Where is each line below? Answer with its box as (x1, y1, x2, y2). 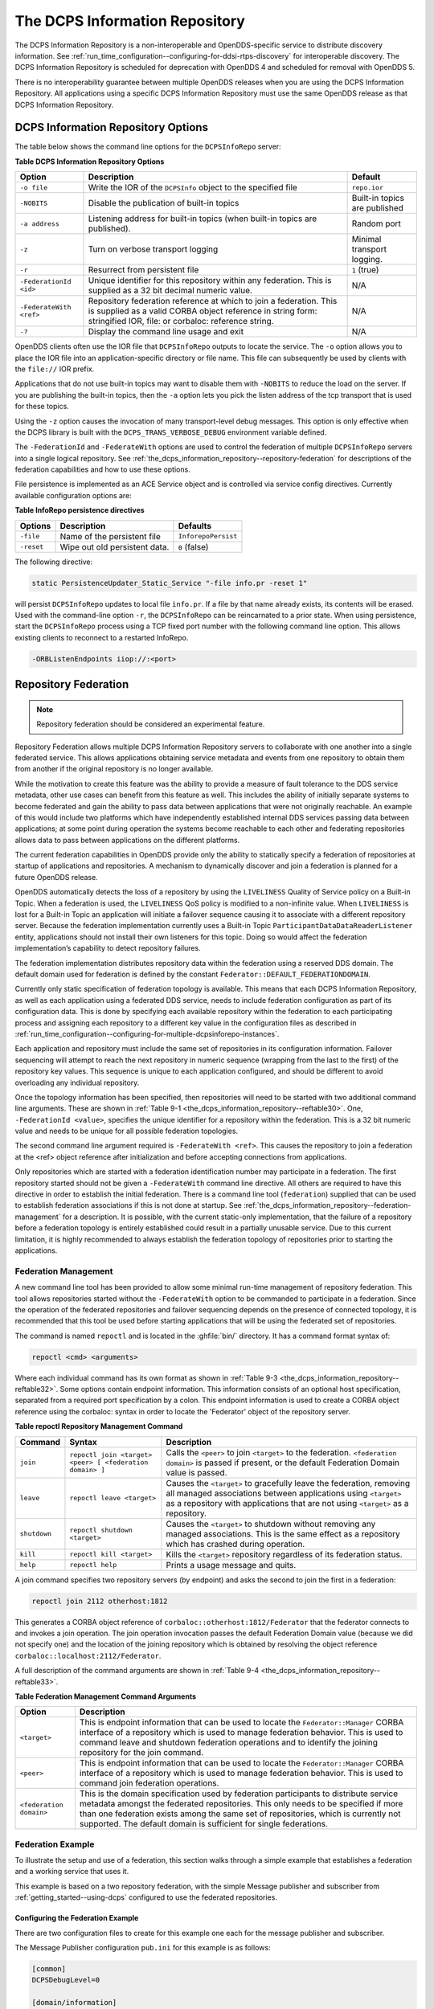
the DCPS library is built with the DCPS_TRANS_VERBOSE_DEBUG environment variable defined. (14, 427, 327, 437)
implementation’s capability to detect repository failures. (14, 943, 201, 953)
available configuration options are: (14, 490, 132, 500)
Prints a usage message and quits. (166, 1559, 297, 1570)
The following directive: (14, 557, 93, 567)
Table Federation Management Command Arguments (14, 1692, 197, 1701)
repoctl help (69, 1561, 117, 1569)
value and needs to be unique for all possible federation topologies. (14, 1126, 239, 1136)
